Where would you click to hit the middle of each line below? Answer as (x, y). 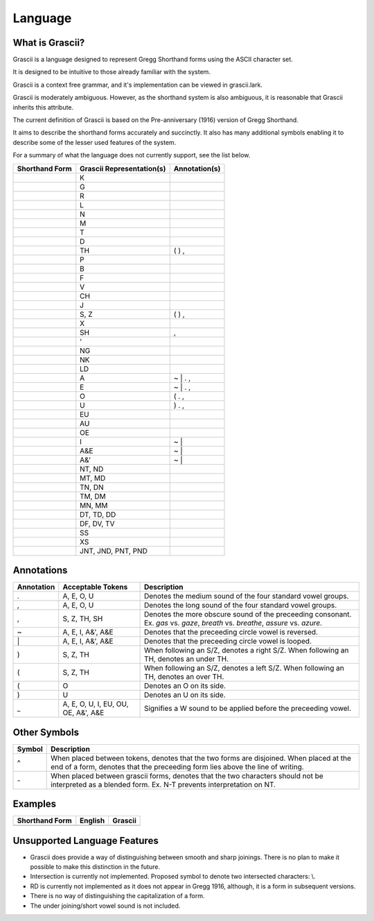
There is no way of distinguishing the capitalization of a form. (117, 896)
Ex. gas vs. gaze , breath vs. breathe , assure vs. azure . (233, 623)
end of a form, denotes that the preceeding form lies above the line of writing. (177, 766)
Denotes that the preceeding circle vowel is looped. (228, 642)
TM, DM (93, 496)
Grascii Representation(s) (123, 169)
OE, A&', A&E (83, 713)
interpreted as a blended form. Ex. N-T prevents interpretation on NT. (163, 784)
